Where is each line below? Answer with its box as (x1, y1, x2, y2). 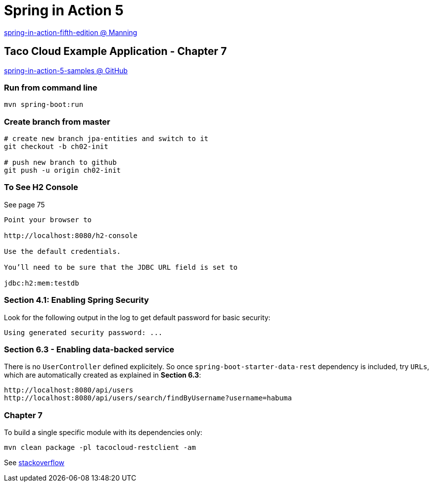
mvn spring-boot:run (4, 100, 84, 109)
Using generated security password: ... (4, 328, 163, 337)
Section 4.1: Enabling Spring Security (4, 295, 149, 305)
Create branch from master (4, 116, 110, 127)
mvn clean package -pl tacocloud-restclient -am (4, 443, 196, 452)
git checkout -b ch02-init (4, 143, 108, 151)
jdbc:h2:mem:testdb (4, 279, 79, 287)
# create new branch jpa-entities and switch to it (4, 135, 209, 143)
